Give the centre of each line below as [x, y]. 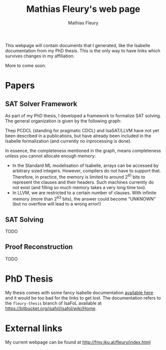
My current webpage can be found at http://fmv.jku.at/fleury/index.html [78, 342]
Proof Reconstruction [39, 247]
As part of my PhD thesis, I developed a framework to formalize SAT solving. [83, 115]
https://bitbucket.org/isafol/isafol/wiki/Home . [51, 308]
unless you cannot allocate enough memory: [51, 156]
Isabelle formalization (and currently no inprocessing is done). [68, 141]
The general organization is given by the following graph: [63, 121]
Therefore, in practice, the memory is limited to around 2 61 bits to [79, 176]
